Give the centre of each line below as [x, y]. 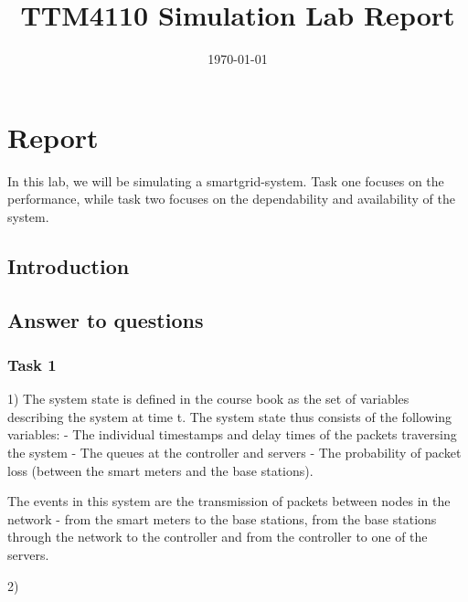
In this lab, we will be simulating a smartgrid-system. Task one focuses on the [226, 180]
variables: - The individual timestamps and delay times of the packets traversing [232, 434]
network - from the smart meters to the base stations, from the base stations [222, 518]
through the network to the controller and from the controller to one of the [218, 537]
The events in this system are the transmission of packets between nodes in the [229, 501]
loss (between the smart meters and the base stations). [160, 470]
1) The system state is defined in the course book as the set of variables [208, 399]
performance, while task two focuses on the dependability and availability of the [231, 199]
